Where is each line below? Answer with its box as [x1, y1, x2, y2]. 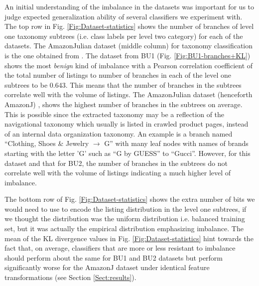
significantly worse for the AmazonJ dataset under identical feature [4, 262, 210, 273]
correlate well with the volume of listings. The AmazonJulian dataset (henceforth [4, 89, 253, 100]
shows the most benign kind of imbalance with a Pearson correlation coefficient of [4, 60, 253, 70]
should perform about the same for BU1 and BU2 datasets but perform [4, 252, 223, 263]
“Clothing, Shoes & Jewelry [4, 138, 89, 148]
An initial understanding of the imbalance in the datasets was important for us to [4, 1, 255, 11]
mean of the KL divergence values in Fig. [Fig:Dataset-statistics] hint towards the [4, 233, 254, 243]
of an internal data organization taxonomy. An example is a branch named [4, 128, 233, 139]
